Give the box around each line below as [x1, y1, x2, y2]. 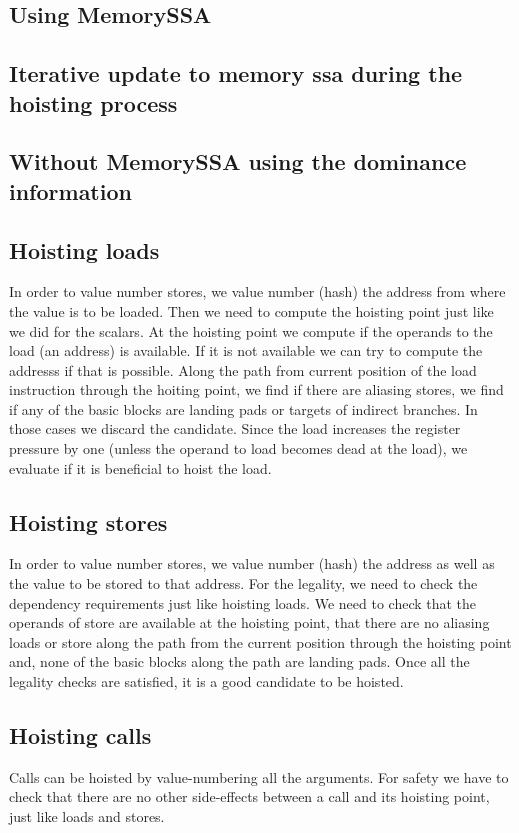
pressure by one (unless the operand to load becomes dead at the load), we [9, 438, 468, 459]
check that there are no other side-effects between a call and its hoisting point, [9, 786, 490, 807]
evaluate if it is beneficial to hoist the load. [9, 457, 272, 478]
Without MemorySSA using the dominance [9, 146, 467, 177]
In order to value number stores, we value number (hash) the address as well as [9, 553, 495, 574]
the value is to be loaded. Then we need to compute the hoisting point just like [9, 300, 494, 321]
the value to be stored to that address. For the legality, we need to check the [9, 573, 478, 594]
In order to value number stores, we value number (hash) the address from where [9, 281, 506, 302]
